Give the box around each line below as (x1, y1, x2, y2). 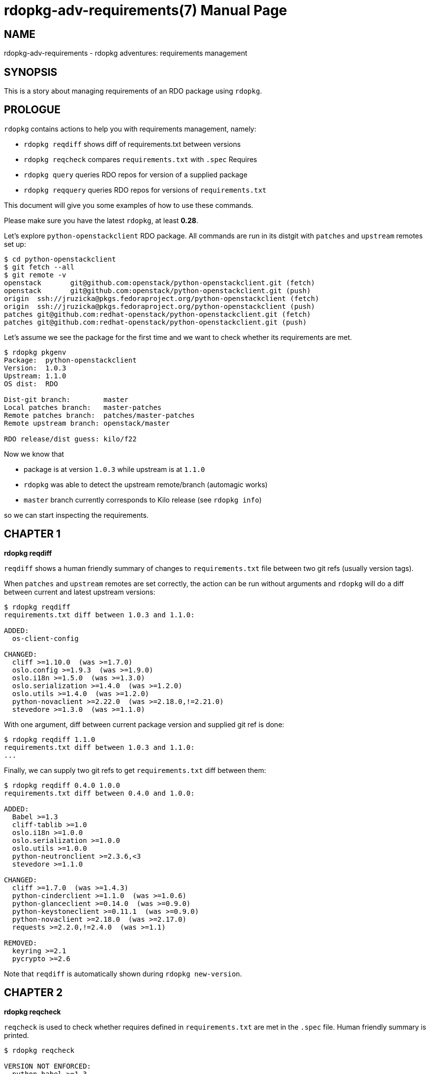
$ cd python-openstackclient (4, 255, 116, 263)
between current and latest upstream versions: (4, 587, 155, 596)
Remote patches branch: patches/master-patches (4, 411, 195, 419)
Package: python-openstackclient (4, 356, 137, 364)
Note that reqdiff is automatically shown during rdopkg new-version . (4, 969, 242, 978)
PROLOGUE (4, 103, 61, 116)
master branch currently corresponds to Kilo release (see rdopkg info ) (24, 495, 262, 504)
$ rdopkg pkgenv (4, 348, 66, 356)
